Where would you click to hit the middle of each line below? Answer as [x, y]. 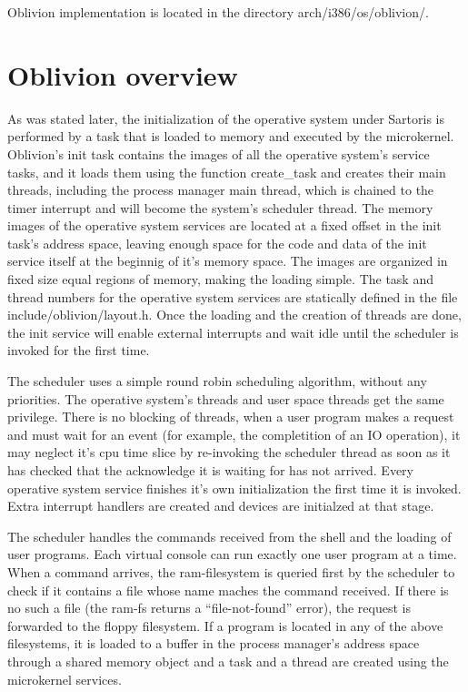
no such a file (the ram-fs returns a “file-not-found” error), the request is [209, 608]
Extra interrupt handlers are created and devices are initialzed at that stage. [221, 506]
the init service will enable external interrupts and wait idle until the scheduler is [233, 332]
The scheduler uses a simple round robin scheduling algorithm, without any [217, 381]
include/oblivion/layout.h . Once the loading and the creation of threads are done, [234, 315]
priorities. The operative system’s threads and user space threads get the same [226, 398]
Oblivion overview [123, 74]
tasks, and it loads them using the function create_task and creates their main [227, 172]
